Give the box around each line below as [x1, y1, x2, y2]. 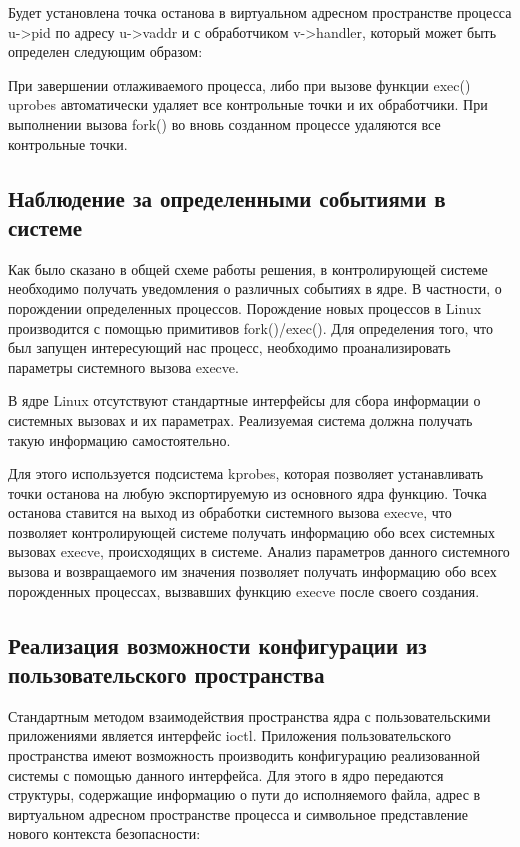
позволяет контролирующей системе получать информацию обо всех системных [8, 521, 496, 542]
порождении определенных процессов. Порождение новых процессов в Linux [8, 297, 482, 318]
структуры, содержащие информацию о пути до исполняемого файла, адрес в [8, 784, 481, 805]
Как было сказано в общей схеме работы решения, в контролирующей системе [8, 258, 488, 279]
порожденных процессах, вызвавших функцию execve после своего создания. [8, 580, 480, 601]
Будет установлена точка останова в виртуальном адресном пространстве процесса [8, 2, 512, 22]
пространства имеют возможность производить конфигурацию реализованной [8, 745, 480, 766]
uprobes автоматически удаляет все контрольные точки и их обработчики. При [8, 94, 488, 115]
